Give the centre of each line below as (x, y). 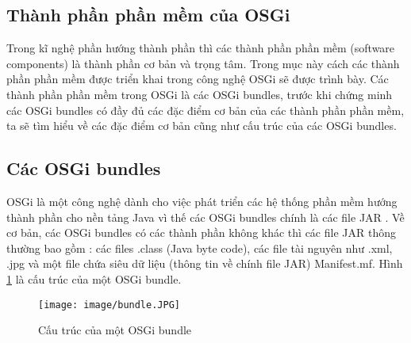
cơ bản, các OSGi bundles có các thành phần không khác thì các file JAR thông (201, 232)
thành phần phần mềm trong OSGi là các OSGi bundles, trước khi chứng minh (200, 94)
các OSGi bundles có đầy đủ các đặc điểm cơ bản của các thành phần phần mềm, (205, 110)
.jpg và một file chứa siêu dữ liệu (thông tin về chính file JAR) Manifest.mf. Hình (205, 263)
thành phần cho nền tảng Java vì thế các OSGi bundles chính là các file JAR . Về (205, 217)
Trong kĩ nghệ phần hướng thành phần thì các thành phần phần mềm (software (201, 48)
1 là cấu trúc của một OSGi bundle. (94, 278)
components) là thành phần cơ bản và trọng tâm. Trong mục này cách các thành (203, 63)
